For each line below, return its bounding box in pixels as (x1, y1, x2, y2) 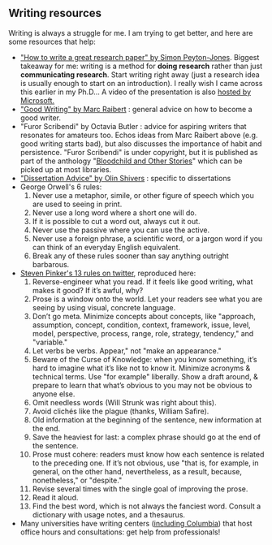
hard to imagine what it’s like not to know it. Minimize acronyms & (32, 363, 251, 373)
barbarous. (32, 259, 70, 269)
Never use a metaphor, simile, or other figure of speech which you (32, 190, 254, 200)
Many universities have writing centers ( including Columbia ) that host (19, 518, 253, 528)
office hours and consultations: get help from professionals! (19, 527, 221, 537)
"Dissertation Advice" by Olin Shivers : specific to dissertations (19, 173, 231, 183)
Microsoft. (19, 95, 55, 105)
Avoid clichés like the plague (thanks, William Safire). (32, 406, 209, 416)
